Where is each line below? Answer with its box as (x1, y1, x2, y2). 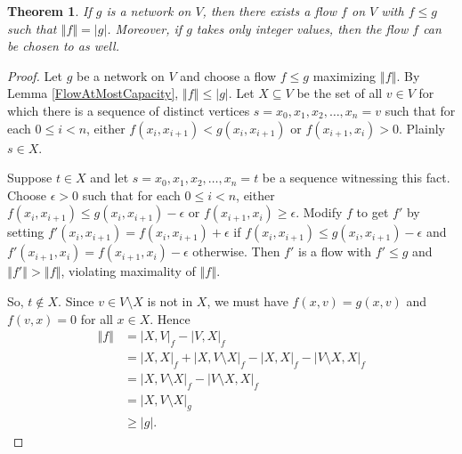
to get (356, 203, 389, 222)
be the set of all (296, 84, 383, 102)
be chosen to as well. (7, 36, 119, 55)
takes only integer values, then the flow (196, 19, 409, 37)
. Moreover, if (107, 19, 182, 37)
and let (90, 168, 129, 187)
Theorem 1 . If (7, 2, 92, 20)
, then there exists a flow (202, 2, 337, 20)
